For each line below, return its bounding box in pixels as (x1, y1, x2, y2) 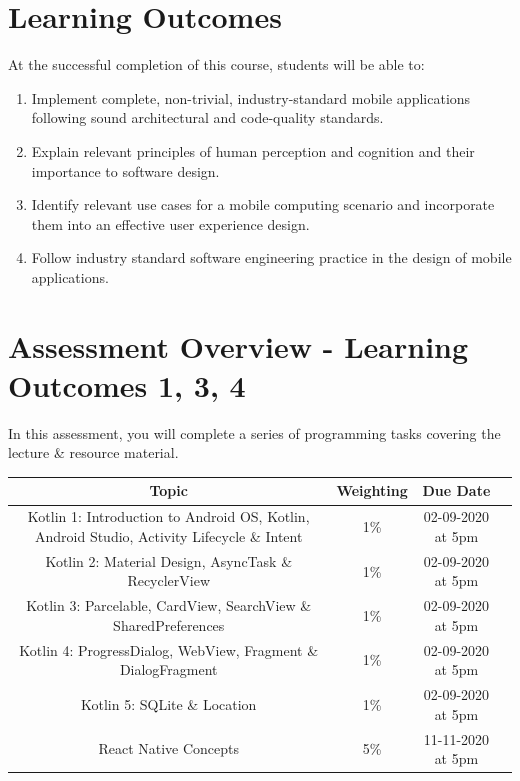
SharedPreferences (113, 614, 225, 635)
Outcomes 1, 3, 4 (8, 364, 246, 405)
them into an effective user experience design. (31, 213, 310, 234)
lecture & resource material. (8, 442, 179, 463)
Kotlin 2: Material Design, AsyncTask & (45, 550, 293, 571)
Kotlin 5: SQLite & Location (81, 693, 257, 714)
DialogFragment (119, 659, 218, 680)
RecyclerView (127, 570, 211, 591)
